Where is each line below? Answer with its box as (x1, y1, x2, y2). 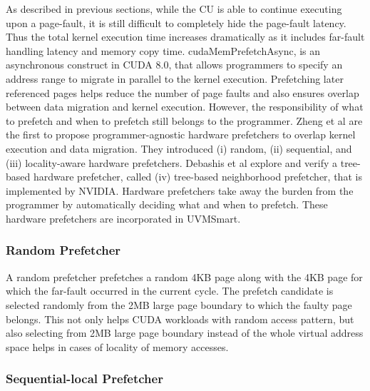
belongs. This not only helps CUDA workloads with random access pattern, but (6, 311, 354, 326)
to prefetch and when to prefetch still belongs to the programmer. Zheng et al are (6, 113, 363, 128)
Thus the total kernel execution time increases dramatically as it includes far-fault (6, 29, 365, 44)
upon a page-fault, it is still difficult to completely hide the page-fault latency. (6, 15, 346, 30)
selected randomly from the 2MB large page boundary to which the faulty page (6, 297, 352, 312)
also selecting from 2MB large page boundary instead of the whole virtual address (6, 325, 364, 340)
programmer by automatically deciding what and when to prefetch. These (6, 197, 328, 212)
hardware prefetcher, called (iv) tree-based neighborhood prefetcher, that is (33, 169, 362, 184)
